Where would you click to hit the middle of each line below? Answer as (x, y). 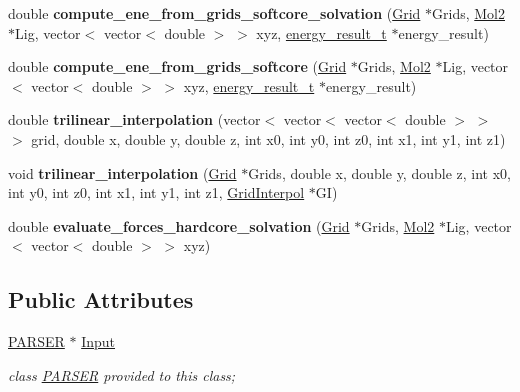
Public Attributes (101, 299)
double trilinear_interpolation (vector (134, 119)
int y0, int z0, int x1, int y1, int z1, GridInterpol (156, 192)
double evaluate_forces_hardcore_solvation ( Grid (179, 225)
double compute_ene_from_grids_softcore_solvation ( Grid (214, 13)
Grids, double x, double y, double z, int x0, (379, 172)
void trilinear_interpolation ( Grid (122, 172)
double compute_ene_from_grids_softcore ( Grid (177, 66)
